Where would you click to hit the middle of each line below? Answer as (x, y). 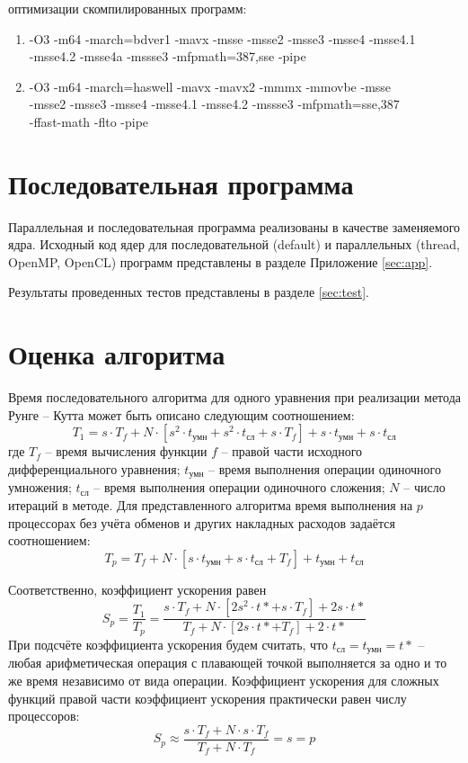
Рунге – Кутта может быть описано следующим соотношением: (181, 414)
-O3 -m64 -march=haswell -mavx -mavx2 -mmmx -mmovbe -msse (210, 86)
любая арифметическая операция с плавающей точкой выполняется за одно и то (228, 663)
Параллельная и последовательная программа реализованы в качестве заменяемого (234, 226)
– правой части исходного (292, 451)
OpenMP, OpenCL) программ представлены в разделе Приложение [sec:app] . (221, 261)
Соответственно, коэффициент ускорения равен (137, 589)
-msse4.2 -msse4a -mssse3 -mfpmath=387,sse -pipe (168, 56)
